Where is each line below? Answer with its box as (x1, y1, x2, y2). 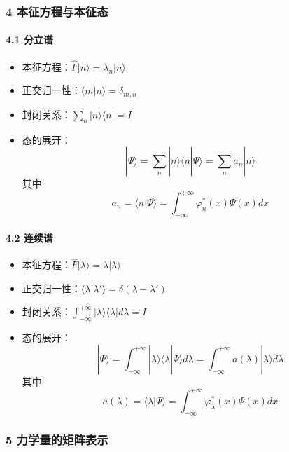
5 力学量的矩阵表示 (6, 430, 108, 448)
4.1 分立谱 (6, 32, 53, 47)
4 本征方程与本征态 (6, 2, 108, 20)
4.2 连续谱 (6, 230, 53, 245)
